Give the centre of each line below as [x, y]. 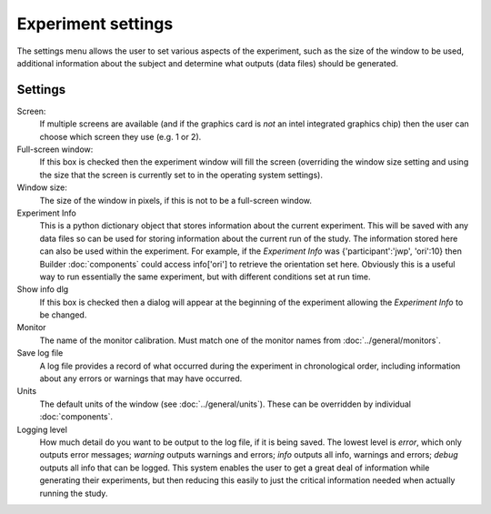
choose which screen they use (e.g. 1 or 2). [120, 136]
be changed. [63, 315]
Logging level [42, 429]
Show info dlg [43, 289]
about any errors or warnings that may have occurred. [141, 378]
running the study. [74, 493]
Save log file [40, 353]
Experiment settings [95, 24]
